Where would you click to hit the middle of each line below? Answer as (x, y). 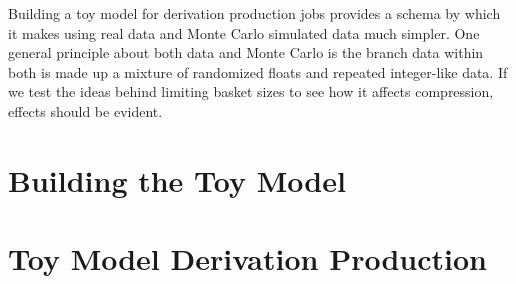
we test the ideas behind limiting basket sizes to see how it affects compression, (251, 91)
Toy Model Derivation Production (247, 258)
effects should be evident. (85, 110)
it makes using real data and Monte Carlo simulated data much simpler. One (244, 32)
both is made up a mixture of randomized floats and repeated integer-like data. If (258, 71)
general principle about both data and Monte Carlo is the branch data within (246, 52)
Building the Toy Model (177, 179)
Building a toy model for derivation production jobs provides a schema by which (254, 13)
